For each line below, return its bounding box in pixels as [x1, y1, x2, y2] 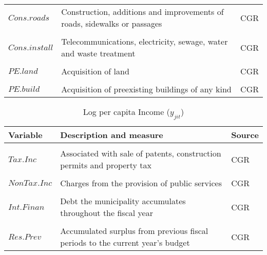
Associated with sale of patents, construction [60, 147, 221, 160]
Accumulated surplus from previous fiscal [60, 225, 208, 237]
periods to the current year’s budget [60, 237, 190, 249]
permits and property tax [60, 159, 151, 171]
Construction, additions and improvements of [61, 6, 224, 17]
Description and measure [60, 129, 163, 141]
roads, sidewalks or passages [61, 17, 162, 29]
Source [231, 129, 259, 141]
